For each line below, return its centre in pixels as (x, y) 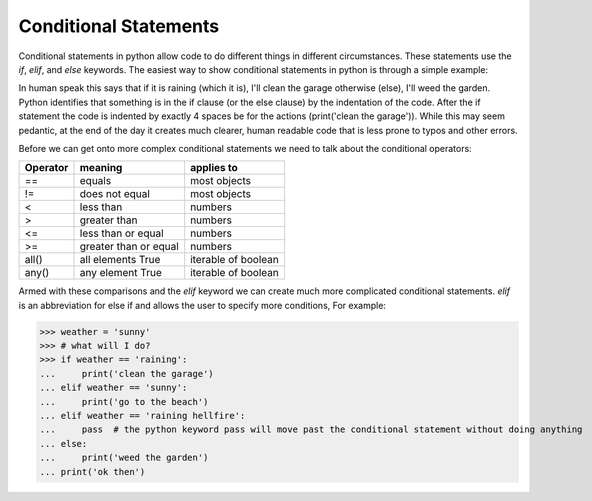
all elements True (120, 260)
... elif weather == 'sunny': (113, 388)
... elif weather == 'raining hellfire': (142, 415)
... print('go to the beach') (124, 401)
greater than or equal (129, 247)
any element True (120, 273)
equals (95, 181)
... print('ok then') (92, 471)
